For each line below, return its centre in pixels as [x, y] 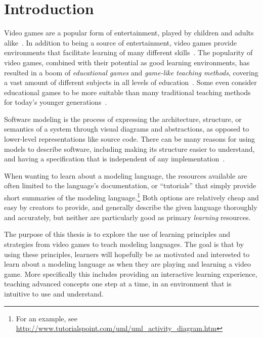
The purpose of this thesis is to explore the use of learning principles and [117, 234]
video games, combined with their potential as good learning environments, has [127, 62]
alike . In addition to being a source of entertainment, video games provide [120, 42]
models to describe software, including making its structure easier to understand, [129, 149]
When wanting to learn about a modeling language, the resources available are [126, 175]
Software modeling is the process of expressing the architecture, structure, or [123, 119]
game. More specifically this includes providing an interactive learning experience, [131, 273]
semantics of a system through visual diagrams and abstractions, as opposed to [127, 129]
